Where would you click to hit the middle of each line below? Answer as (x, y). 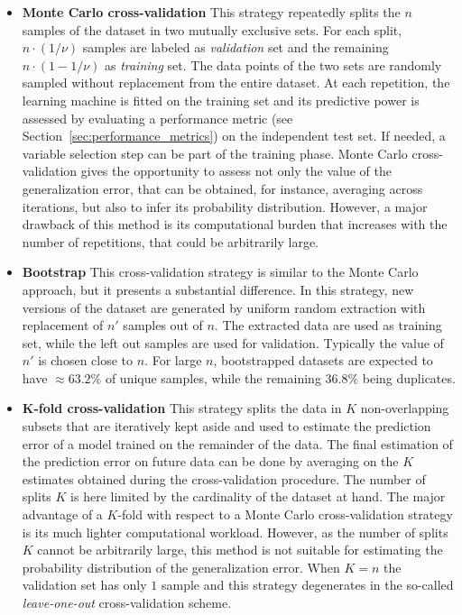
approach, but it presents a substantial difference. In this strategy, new (218, 289)
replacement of (63, 325)
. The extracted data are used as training (328, 325)
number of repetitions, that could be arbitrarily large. (170, 241)
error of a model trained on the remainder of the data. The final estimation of (237, 443)
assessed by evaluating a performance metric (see (157, 118)
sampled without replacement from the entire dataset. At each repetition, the (236, 83)
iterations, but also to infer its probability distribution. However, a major (225, 206)
